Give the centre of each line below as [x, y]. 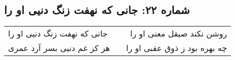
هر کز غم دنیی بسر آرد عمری [59, 48]
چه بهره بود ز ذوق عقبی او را [177, 48]
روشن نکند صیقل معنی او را [179, 33]
